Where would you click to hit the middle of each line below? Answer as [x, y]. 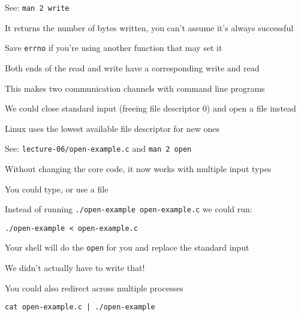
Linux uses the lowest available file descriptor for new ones [112, 128]
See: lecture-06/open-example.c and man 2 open [98, 148]
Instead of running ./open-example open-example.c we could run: [129, 209]
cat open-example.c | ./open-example [80, 307]
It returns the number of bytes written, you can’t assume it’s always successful [149, 27]
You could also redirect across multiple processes [94, 288]
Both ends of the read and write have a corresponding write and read [132, 67]
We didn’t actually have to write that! [75, 268]
